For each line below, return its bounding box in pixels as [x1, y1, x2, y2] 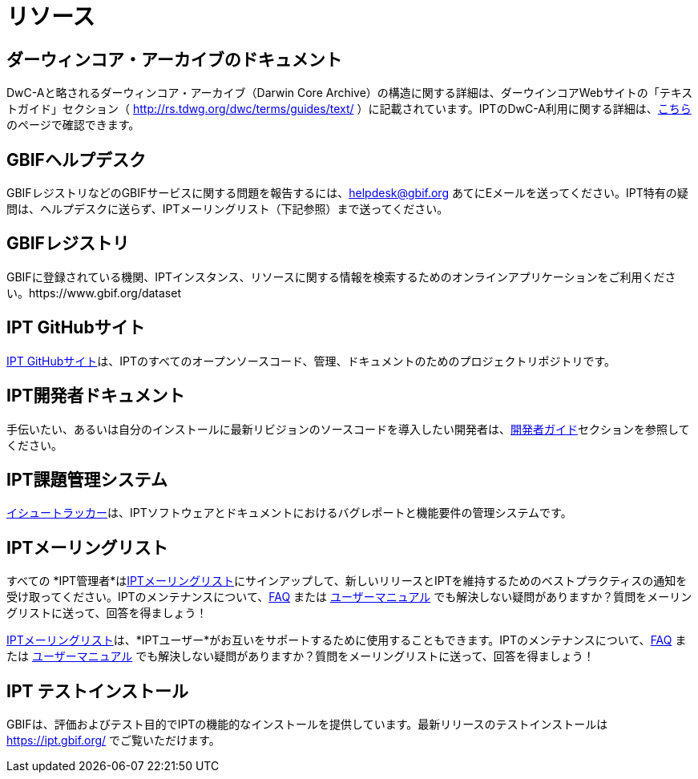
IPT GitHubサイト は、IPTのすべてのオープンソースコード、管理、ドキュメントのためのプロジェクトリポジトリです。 [6, 353, 616, 368]
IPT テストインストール [6, 680, 189, 701]
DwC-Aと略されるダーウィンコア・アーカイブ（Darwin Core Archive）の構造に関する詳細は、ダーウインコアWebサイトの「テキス [6, 86, 693, 100]
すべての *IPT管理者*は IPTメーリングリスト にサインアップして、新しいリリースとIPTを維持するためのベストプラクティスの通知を [6, 574, 688, 588]
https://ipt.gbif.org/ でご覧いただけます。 [6, 733, 220, 748]
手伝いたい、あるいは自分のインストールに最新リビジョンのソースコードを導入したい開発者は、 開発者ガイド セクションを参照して [6, 422, 690, 436]
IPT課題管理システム [6, 469, 167, 490]
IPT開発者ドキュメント [6, 385, 185, 406]
